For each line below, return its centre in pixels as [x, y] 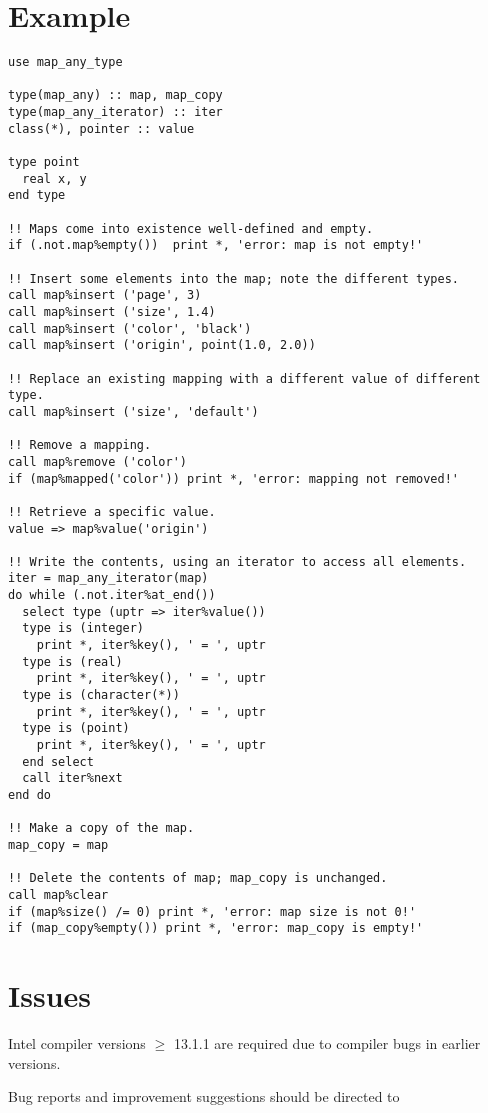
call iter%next [72, 778]
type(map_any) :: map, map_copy [115, 95]
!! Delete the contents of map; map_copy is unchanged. [198, 878]
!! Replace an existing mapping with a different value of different [244, 378]
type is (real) [72, 661]
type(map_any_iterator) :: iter [115, 112]
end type [37, 195]
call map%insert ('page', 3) [105, 295]
